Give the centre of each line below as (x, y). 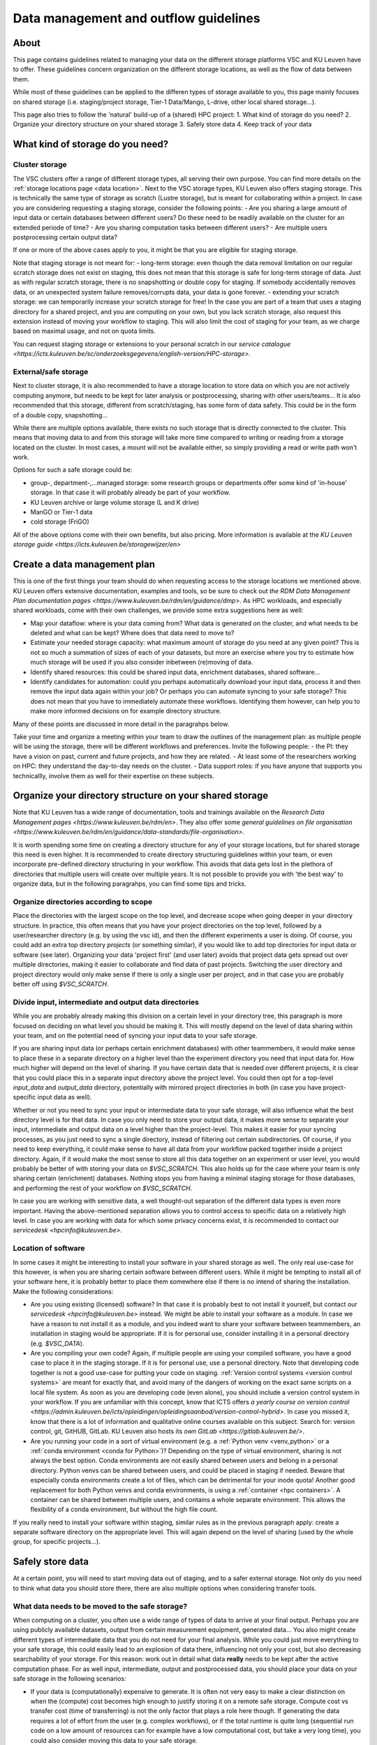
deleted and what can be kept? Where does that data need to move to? (132, 633)
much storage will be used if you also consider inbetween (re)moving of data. (142, 662)
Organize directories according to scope (83, 902)
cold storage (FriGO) (60, 522)
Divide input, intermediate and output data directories (106, 1002)
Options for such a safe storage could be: (73, 470)
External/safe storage (51, 371)
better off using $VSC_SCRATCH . (61, 984)
